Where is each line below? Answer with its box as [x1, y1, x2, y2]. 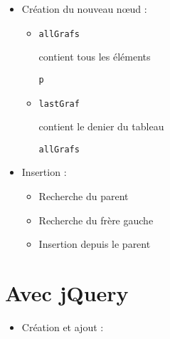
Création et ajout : [21, 319, 104, 334]
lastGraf [38, 98, 80, 109]
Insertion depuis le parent [38, 236, 151, 251]
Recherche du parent [38, 189, 129, 203]
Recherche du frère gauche [38, 212, 154, 227]
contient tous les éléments [38, 49, 151, 64]
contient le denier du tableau [38, 119, 164, 134]
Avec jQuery [5, 278, 129, 307]
